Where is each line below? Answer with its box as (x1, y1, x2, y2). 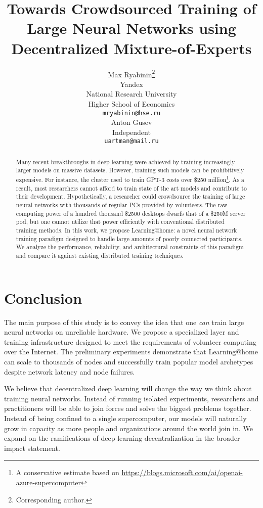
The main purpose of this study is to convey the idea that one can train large (4, 316, 244, 327)
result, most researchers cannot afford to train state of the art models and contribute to (16, 183, 247, 192)
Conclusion (4, 287, 82, 308)
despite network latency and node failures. (4, 366, 135, 377)
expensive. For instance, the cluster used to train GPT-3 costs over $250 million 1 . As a (16, 174, 244, 184)
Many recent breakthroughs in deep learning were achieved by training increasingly (16, 157, 235, 166)
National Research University (86, 88, 177, 99)
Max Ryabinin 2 (108, 67, 155, 79)
